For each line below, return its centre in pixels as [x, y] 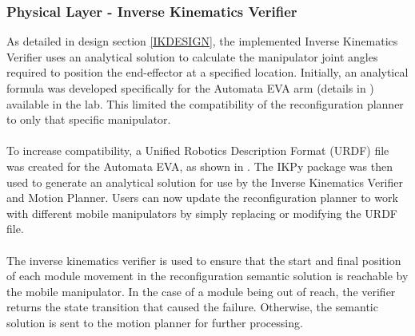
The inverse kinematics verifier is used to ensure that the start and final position [204, 260]
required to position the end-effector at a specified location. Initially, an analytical [207, 72]
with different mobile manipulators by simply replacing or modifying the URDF [202, 213]
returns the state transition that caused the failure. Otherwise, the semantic [192, 307]
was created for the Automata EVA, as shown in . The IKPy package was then [200, 166]
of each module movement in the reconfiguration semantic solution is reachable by [207, 276]
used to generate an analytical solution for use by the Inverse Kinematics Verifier [205, 182]
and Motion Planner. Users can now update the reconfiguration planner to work [202, 198]
